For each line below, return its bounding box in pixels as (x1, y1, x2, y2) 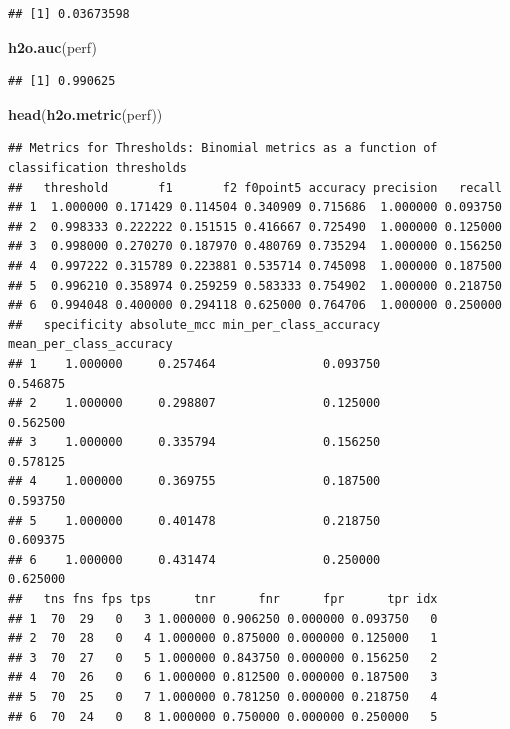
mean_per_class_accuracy (8, 337, 173, 352)
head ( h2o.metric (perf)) (8, 103, 163, 124)
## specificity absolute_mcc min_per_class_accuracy (8, 317, 381, 332)
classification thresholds (8, 160, 187, 175)
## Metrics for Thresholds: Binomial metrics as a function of (8, 141, 438, 156)
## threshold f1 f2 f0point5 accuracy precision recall (8, 180, 502, 195)
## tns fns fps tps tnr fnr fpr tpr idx (8, 592, 438, 607)
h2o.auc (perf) (8, 36, 97, 57)
